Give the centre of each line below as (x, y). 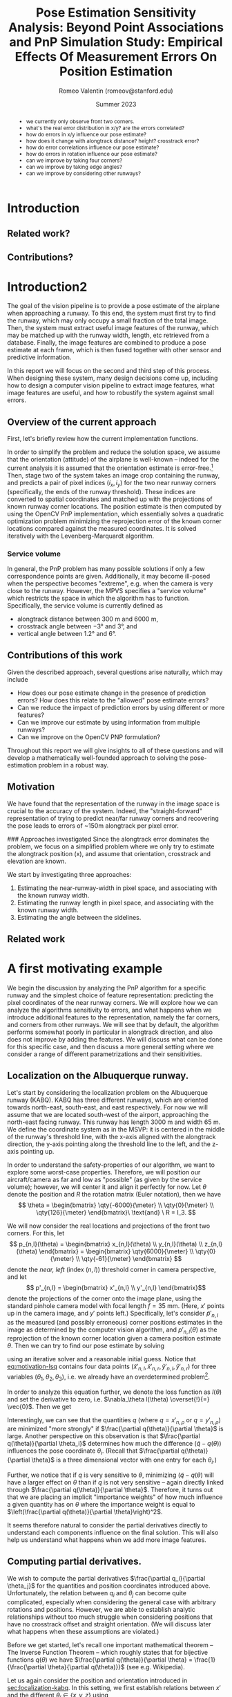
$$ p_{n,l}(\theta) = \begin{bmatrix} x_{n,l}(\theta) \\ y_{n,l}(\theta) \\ (106, 1244)
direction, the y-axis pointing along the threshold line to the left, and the (109, 1144)
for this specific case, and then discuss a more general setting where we (110, 1046)
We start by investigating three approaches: (69, 874)
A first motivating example (85, 969)
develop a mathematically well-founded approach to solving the (98, 757)
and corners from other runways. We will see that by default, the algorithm (113, 1024)
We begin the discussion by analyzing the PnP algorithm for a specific (107, 988)
